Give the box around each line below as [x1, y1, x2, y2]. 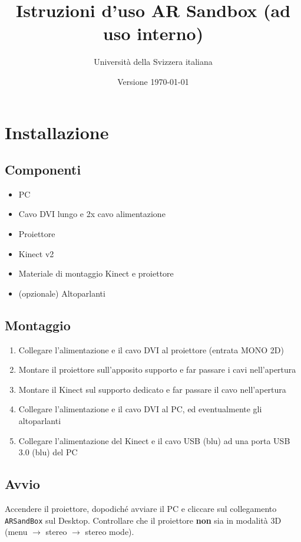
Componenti [5, 160, 81, 179]
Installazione [5, 120, 109, 144]
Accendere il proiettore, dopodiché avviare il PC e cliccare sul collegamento [5, 502, 277, 515]
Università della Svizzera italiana [94, 55, 213, 68]
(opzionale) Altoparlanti [18, 287, 105, 299]
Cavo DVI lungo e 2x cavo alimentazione [18, 208, 166, 220]
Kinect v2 [18, 247, 54, 259]
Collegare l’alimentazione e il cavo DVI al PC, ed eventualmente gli [18, 403, 262, 415]
